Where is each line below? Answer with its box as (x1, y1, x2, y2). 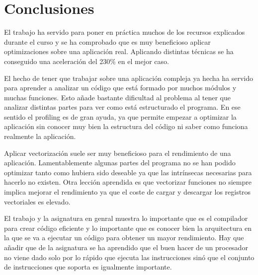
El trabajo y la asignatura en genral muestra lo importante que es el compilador (4, 213, 248, 223)
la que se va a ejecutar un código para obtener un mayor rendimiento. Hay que (4, 232, 244, 243)
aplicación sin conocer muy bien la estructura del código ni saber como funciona (4, 121, 248, 132)
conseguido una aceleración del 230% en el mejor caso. (4, 56, 169, 66)
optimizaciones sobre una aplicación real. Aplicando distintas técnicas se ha (4, 46, 234, 57)
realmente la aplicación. (4, 131, 76, 141)
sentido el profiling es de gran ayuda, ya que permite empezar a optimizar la (4, 111, 237, 122)
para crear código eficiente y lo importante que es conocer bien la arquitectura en (4, 222, 252, 233)
